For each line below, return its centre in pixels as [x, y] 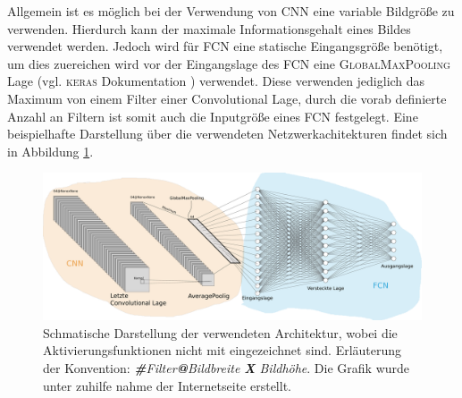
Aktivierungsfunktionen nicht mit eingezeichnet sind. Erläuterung [223, 350]
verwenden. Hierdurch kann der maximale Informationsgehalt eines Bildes [209, 28]
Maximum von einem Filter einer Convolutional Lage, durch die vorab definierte [227, 98]
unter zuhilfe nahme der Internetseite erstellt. [167, 385]
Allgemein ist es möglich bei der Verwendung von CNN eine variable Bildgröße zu [231, 11]
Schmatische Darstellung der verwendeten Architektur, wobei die [220, 332]
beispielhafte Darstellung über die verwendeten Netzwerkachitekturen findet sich [227, 134]
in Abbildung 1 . [50, 151]
